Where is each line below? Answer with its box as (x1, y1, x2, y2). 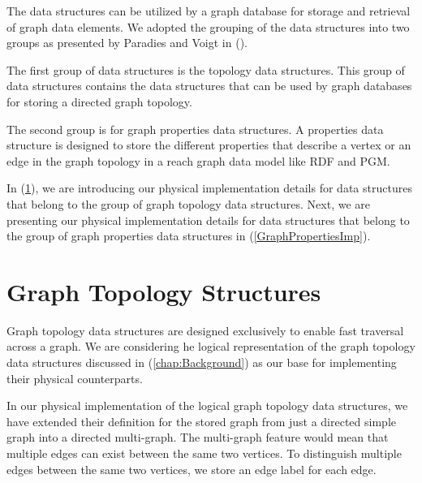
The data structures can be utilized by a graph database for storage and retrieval (6, 2, 411, 19)
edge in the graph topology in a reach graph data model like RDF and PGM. (6, 152, 390, 169)
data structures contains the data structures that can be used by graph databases (6, 77, 412, 94)
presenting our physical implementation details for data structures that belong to (6, 211, 410, 228)
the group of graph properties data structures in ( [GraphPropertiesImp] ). (6, 227, 371, 244)
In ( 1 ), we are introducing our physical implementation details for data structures (6, 179, 412, 196)
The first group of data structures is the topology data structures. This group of (6, 61, 405, 78)
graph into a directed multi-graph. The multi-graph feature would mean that (6, 429, 389, 446)
